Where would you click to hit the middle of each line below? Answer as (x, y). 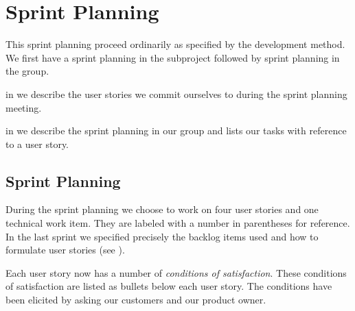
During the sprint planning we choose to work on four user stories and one (162, 209)
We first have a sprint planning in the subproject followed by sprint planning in (173, 57)
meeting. (24, 107)
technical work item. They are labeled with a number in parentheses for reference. (178, 223)
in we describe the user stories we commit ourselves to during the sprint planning (176, 94)
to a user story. (37, 144)
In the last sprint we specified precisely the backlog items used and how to (162, 236)
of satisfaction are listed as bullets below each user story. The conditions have (169, 286)
